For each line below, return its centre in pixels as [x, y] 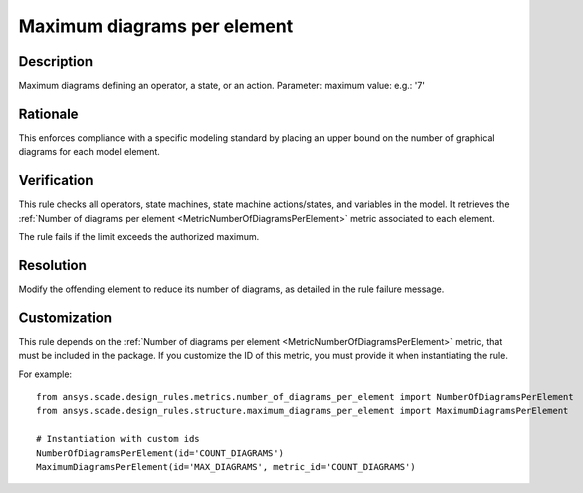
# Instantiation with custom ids [118, 439]
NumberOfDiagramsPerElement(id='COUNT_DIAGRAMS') [160, 453]
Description [56, 61]
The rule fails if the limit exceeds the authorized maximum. [139, 237]
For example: [45, 374]
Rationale [48, 113]
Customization [65, 317]
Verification [56, 180]
